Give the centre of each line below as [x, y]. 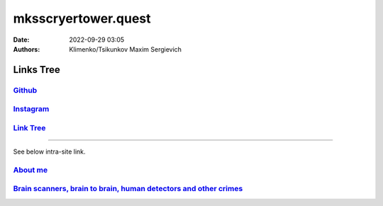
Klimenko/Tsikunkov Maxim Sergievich [126, 49]
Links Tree [37, 70]
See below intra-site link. [49, 151]
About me [30, 170]
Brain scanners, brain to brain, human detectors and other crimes [128, 189]
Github [25, 90]
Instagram [31, 109]
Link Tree [29, 127]
